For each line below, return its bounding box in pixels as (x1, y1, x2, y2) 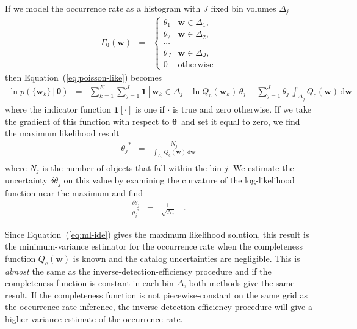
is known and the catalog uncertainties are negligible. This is (73, 251, 300, 264)
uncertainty (5, 174, 48, 187)
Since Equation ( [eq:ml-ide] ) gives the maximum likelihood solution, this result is (5, 227, 309, 240)
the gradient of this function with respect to (5, 114, 170, 127)
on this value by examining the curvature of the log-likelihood (63, 174, 295, 187)
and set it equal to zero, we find (181, 114, 300, 127)
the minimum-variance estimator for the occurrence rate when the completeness (5, 240, 303, 253)
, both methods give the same (184, 276, 295, 289)
